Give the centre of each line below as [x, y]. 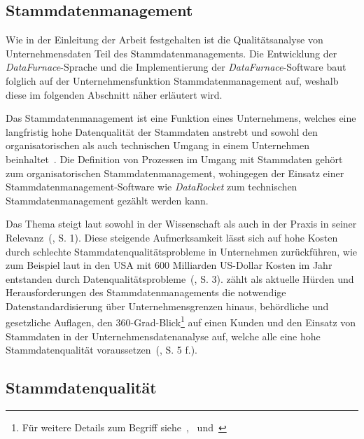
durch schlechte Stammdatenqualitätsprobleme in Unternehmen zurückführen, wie [182, 251]
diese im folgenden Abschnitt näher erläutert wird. [114, 94]
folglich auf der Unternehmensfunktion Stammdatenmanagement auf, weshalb [172, 80]
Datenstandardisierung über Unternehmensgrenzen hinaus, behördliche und [167, 306]
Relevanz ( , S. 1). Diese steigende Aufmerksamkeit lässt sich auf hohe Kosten [172, 237]
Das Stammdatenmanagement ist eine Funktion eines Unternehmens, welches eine [181, 118]
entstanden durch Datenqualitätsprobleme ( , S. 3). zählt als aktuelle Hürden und [180, 278]
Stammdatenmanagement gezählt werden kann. [107, 200]
